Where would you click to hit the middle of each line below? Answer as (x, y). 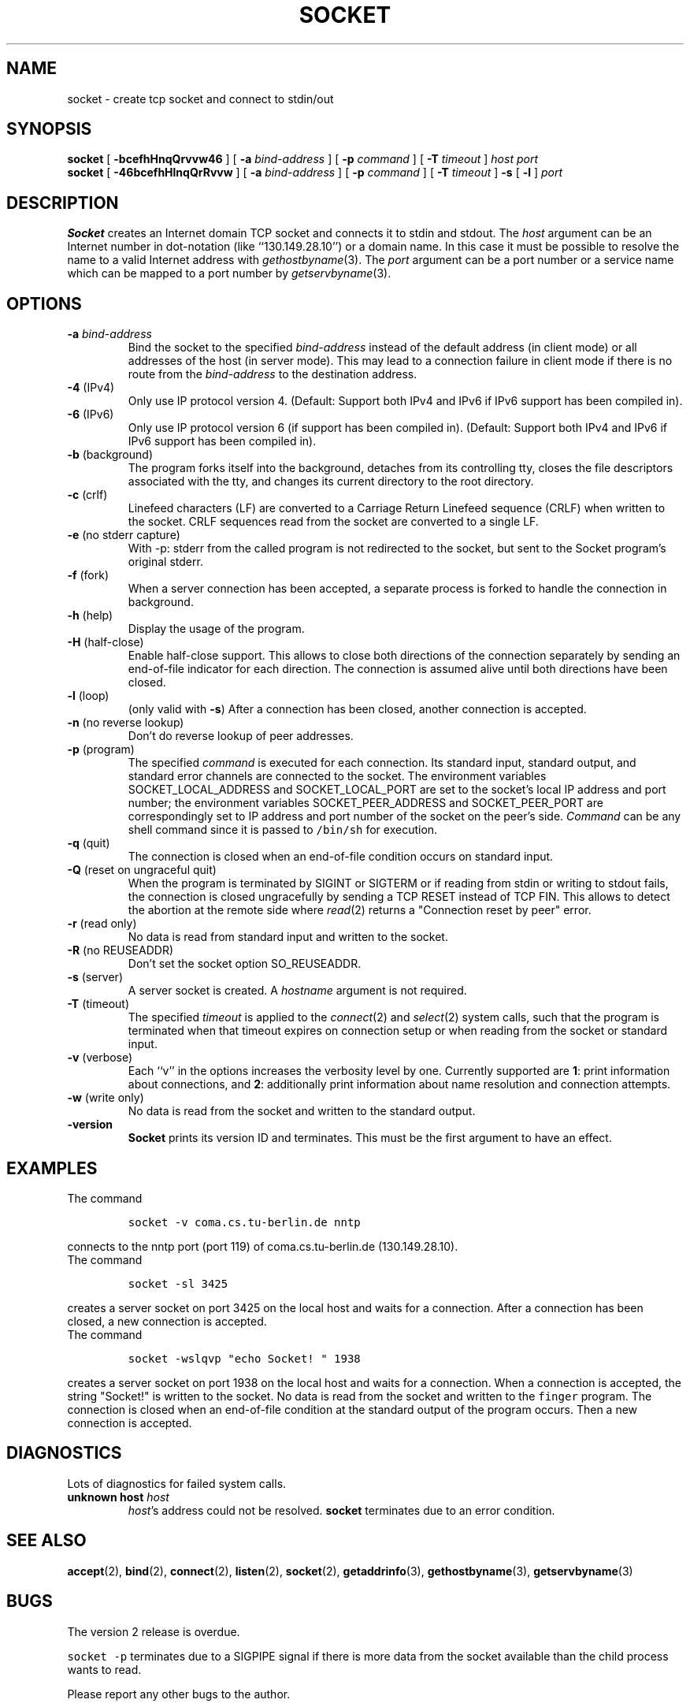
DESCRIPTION (63, 203)
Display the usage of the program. (216, 629)
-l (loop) (88, 696)
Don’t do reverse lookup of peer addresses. (241, 736)
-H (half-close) (106, 642)
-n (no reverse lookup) (126, 723)
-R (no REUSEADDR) (121, 950)
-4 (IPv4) (91, 388)
